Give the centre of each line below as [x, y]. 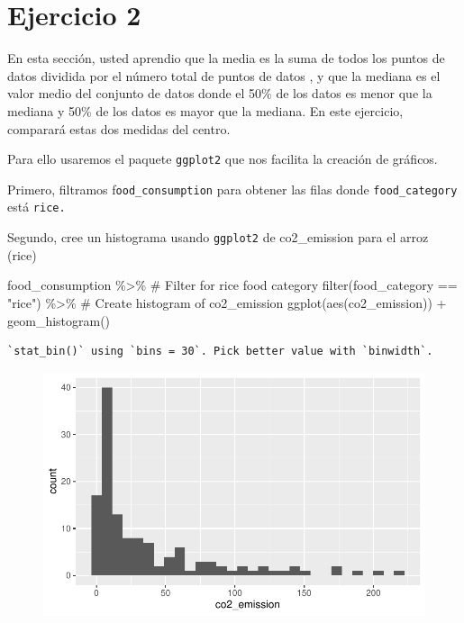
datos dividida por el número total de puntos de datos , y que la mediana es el [224, 75]
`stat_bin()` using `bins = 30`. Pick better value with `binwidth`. [220, 352]
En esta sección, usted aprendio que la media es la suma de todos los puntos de [226, 58]
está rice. [36, 207]
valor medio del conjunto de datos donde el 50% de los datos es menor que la [220, 93]
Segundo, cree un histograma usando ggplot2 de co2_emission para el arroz [218, 237]
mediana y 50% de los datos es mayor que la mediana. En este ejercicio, [205, 110]
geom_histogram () [59, 320]
